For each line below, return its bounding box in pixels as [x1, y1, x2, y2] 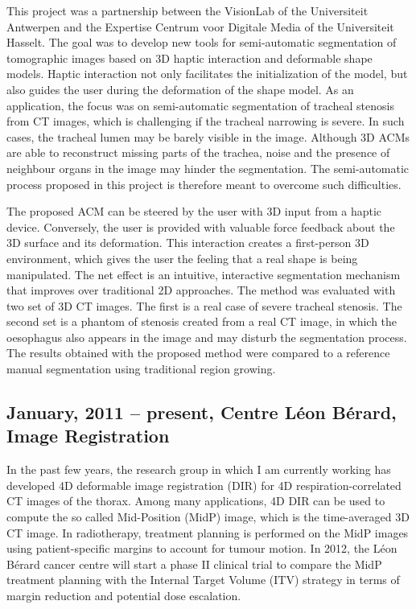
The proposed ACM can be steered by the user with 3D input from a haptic [6, 203, 382, 220]
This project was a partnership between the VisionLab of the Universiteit [6, 2, 369, 19]
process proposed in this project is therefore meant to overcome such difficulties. [6, 175, 402, 192]
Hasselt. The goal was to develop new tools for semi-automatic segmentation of [6, 34, 397, 51]
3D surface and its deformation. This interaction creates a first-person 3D [6, 234, 369, 251]
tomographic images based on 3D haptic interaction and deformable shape [6, 49, 373, 66]
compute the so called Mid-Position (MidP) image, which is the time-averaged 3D [6, 508, 410, 525]
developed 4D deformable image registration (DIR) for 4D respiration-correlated [6, 476, 402, 493]
